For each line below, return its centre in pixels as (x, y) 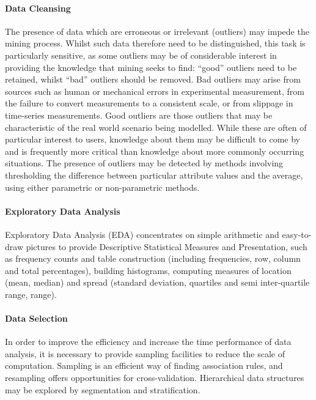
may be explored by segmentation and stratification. (103, 389)
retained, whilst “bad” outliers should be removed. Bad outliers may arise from (153, 79)
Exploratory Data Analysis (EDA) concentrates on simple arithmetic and (142, 234)
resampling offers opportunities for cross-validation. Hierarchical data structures (155, 378)
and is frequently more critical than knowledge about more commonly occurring (155, 151)
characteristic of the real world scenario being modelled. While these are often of (156, 127)
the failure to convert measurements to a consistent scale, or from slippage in (149, 103)
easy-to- (297, 234)
